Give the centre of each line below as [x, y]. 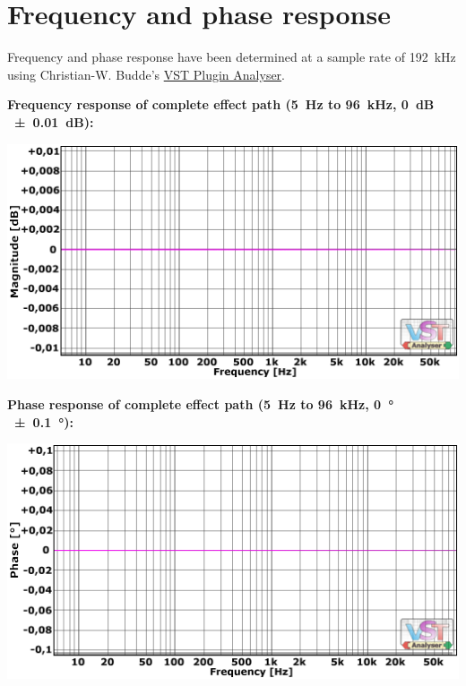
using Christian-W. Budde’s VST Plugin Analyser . [147, 74]
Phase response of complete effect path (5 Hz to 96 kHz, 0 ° [201, 404]
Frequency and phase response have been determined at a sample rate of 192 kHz [232, 57]
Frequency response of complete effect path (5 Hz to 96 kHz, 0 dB [221, 104]
